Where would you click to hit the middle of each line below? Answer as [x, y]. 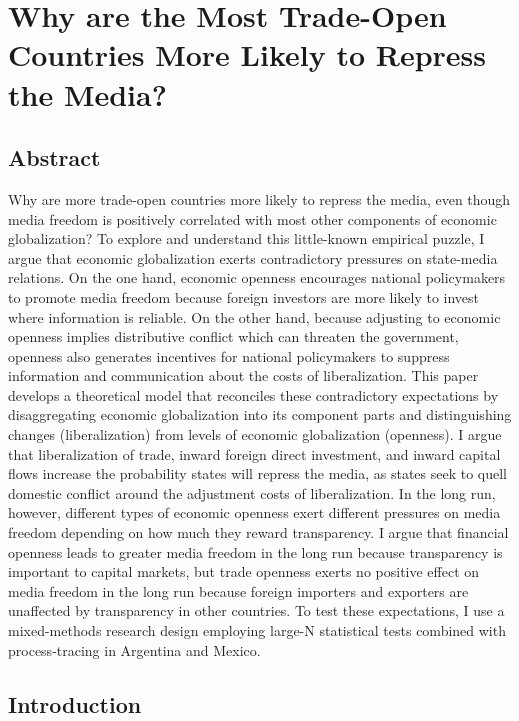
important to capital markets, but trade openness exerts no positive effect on [244, 571]
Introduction [75, 703]
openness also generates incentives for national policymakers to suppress [229, 355]
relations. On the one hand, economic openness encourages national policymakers [257, 277]
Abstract [54, 157]
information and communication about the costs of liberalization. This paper [243, 375]
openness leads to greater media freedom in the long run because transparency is [255, 551]
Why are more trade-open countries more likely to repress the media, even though [259, 198]
